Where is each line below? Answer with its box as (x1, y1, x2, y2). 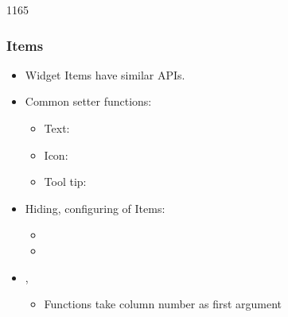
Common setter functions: (25, 93, 152, 110)
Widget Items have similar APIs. (25, 66, 185, 83)
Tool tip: (44, 173, 87, 190)
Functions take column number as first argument (44, 296, 282, 312)
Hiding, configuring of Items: (25, 199, 165, 216)
